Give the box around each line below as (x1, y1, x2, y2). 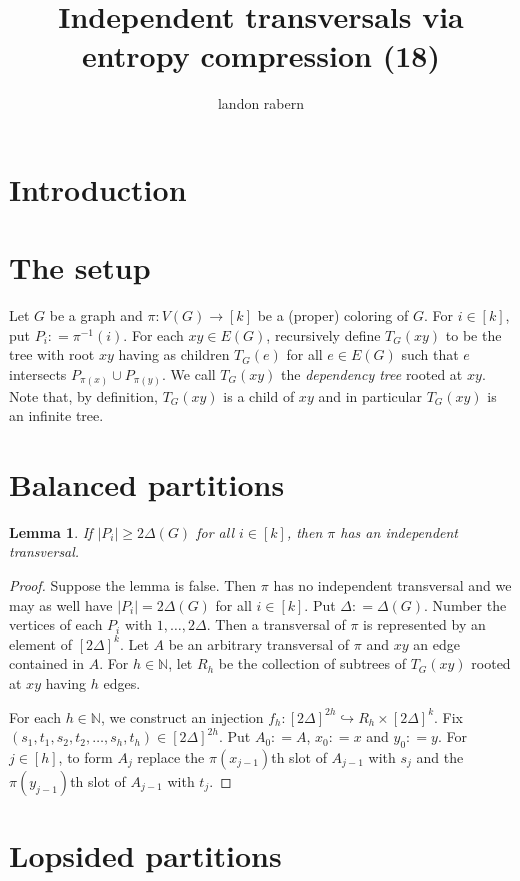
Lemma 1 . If (9, 521, 93, 542)
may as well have (9, 594, 113, 615)
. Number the (424, 594, 507, 615)
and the (416, 746, 464, 767)
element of (9, 633, 72, 654)
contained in (9, 653, 85, 674)
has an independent (340, 521, 459, 542)
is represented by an (363, 614, 486, 635)
